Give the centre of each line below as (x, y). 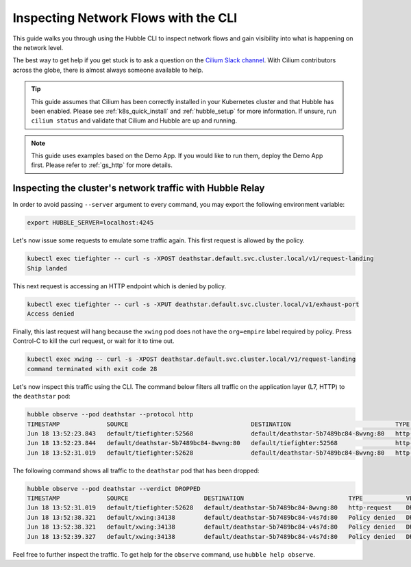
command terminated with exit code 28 (92, 369)
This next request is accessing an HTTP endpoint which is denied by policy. (119, 286)
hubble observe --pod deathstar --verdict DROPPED (114, 489)
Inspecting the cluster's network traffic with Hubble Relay (139, 188)
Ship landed (47, 268)
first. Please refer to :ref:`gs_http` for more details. (102, 165)
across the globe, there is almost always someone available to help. (108, 70)
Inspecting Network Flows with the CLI (125, 18)
